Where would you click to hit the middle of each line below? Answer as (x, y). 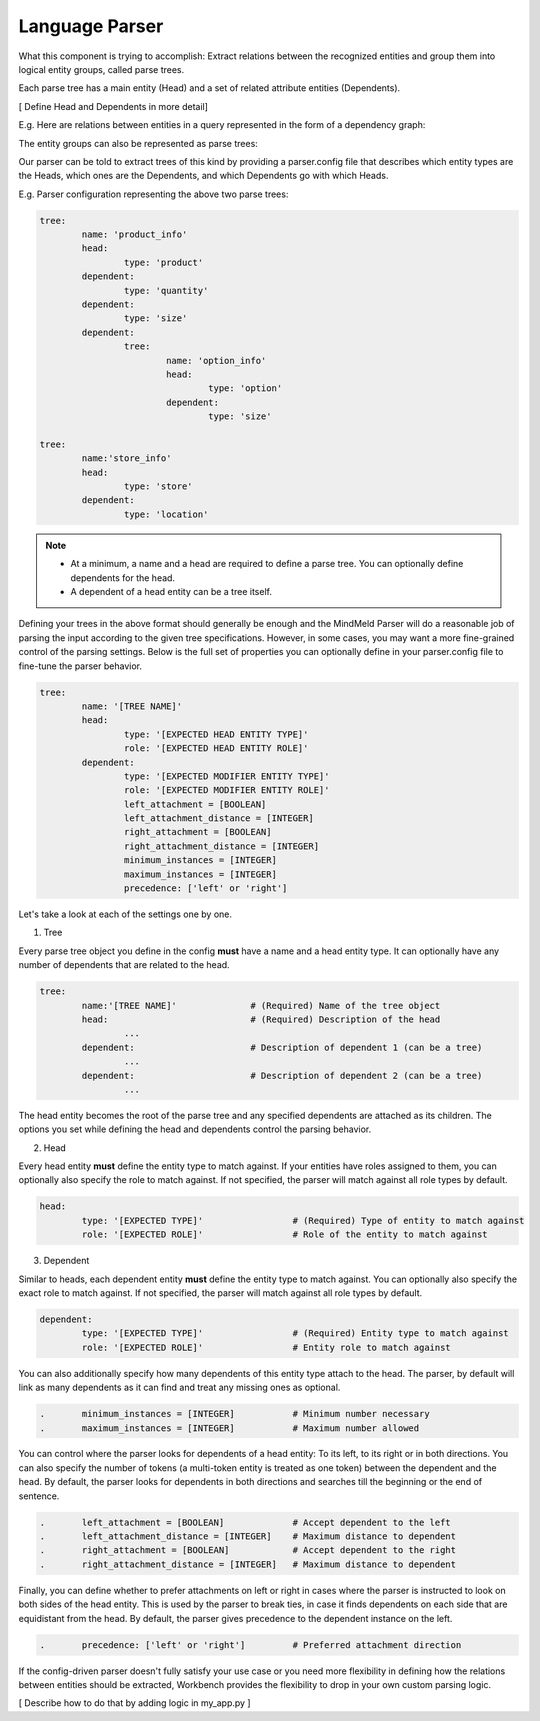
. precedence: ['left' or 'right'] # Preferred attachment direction (250, 1644)
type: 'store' (158, 486)
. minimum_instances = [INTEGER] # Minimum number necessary (234, 1414)
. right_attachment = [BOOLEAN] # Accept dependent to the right (248, 1550)
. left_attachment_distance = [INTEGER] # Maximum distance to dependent (248, 1536)
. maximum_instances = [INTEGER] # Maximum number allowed (229, 1428)
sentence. (39, 1496)
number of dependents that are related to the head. (124, 965)
